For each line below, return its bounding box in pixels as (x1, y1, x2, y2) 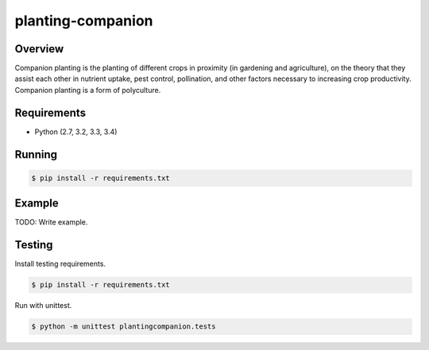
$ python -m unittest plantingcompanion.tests (31, 322, 216, 331)
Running (14, 148, 58, 161)
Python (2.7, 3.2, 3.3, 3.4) (34, 127, 118, 137)
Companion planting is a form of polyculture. (14, 85, 161, 94)
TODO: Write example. (14, 217, 88, 227)
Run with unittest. (14, 301, 72, 310)
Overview (14, 42, 64, 56)
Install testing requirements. (14, 259, 106, 269)
